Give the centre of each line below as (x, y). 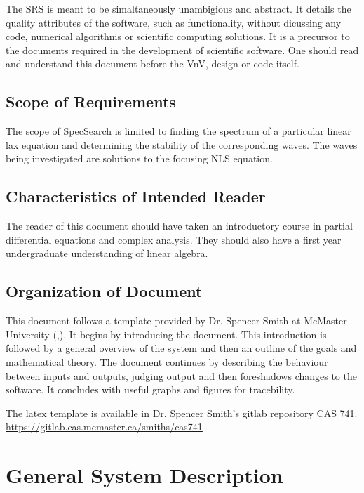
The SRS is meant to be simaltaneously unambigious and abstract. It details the (178, 8)
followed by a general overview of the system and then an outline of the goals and (181, 348)
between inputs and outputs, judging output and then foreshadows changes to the (181, 375)
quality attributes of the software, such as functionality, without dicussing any (174, 22)
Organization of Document (104, 291)
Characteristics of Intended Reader (136, 196)
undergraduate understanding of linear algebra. (107, 253)
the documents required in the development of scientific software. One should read (182, 50)
